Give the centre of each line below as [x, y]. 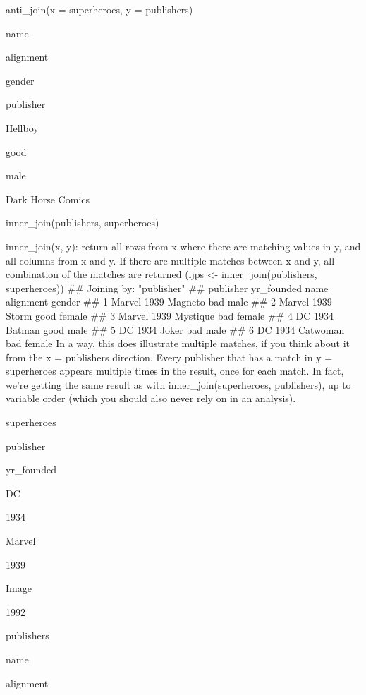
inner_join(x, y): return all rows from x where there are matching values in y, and [183, 246]
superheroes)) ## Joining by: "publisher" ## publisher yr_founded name [167, 288]
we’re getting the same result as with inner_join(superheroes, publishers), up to [178, 384]
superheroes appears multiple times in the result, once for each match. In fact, [175, 371]
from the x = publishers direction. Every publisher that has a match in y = [169, 357]
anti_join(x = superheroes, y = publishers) [99, 9]
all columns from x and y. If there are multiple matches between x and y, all [170, 260]
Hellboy [22, 127]
